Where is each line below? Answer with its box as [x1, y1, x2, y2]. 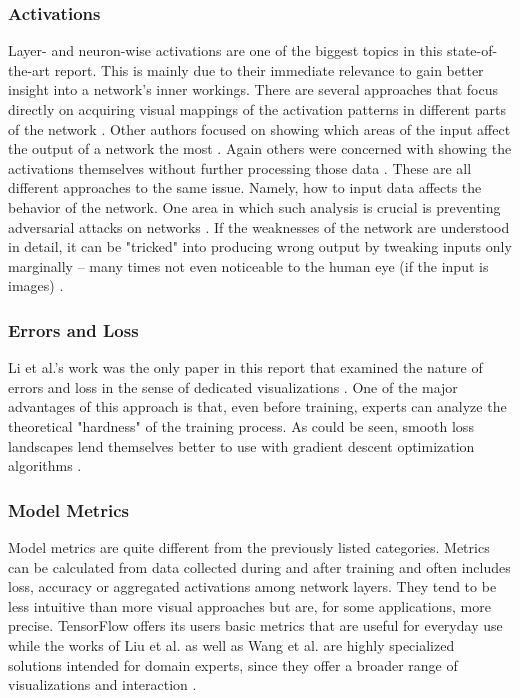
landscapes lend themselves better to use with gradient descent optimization [8, 435, 475, 456]
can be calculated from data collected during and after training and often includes [8, 556, 511, 577]
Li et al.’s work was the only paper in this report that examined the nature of [8, 357, 483, 378]
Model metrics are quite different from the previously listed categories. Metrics [8, 536, 490, 557]
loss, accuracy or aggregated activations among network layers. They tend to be [8, 576, 497, 597]
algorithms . [8, 455, 82, 476]
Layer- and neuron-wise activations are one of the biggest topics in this [8, 40, 443, 61]
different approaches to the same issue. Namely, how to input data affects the [8, 177, 482, 198]
